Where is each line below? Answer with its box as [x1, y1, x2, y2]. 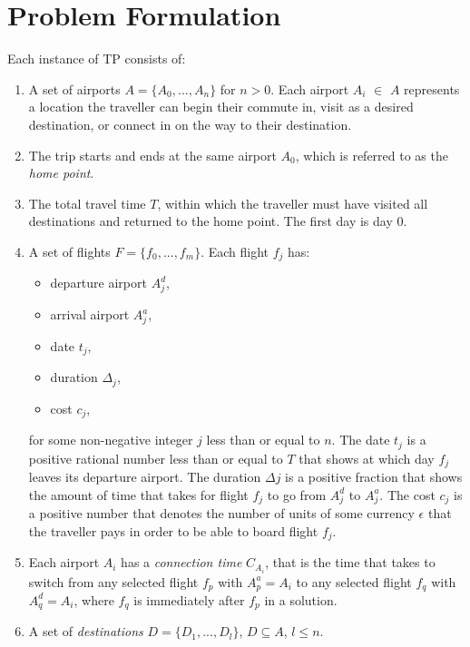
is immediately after [133, 590, 245, 609]
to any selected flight [296, 572, 412, 591]
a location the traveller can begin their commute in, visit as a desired [28, 97, 414, 116]
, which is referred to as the [295, 145, 448, 164]
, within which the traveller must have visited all [157, 193, 428, 212]
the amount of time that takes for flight [28, 485, 249, 504]
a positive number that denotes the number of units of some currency [28, 504, 415, 523]
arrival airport [50, 305, 130, 324]
